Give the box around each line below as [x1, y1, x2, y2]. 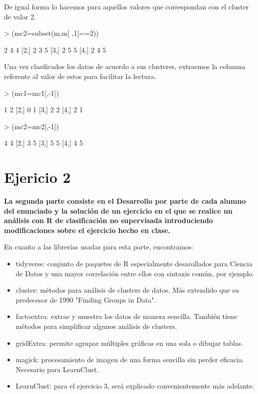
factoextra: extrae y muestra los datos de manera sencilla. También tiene [15, 311, 238, 321]
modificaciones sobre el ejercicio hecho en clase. [4, 225, 171, 235]
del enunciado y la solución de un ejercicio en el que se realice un [4, 205, 233, 216]
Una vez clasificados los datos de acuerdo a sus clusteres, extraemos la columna [4, 61, 246, 72]
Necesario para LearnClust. [15, 364, 99, 374]
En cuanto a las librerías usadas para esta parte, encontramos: [4, 241, 194, 252]
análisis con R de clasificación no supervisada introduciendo [4, 215, 213, 226]
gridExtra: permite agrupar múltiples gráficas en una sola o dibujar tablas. [15, 337, 244, 348]
